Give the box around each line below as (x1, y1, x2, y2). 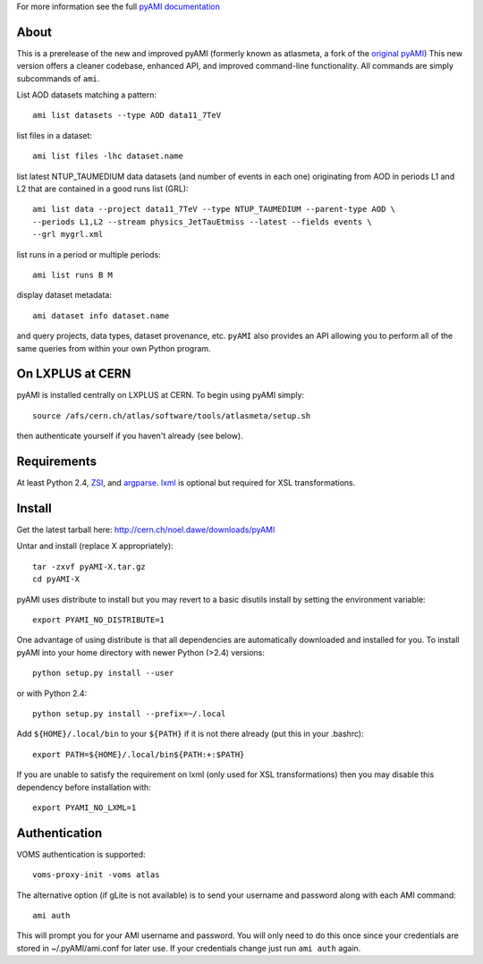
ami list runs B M (32, 269, 114, 280)
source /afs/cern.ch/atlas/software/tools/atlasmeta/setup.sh (32, 410, 311, 420)
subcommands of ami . (16, 72, 100, 84)
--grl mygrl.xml (32, 229, 104, 240)
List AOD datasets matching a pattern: (16, 89, 157, 100)
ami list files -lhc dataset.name (32, 151, 183, 161)
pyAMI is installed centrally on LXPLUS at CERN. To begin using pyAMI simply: (16, 390, 304, 401)
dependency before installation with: (16, 782, 151, 792)
